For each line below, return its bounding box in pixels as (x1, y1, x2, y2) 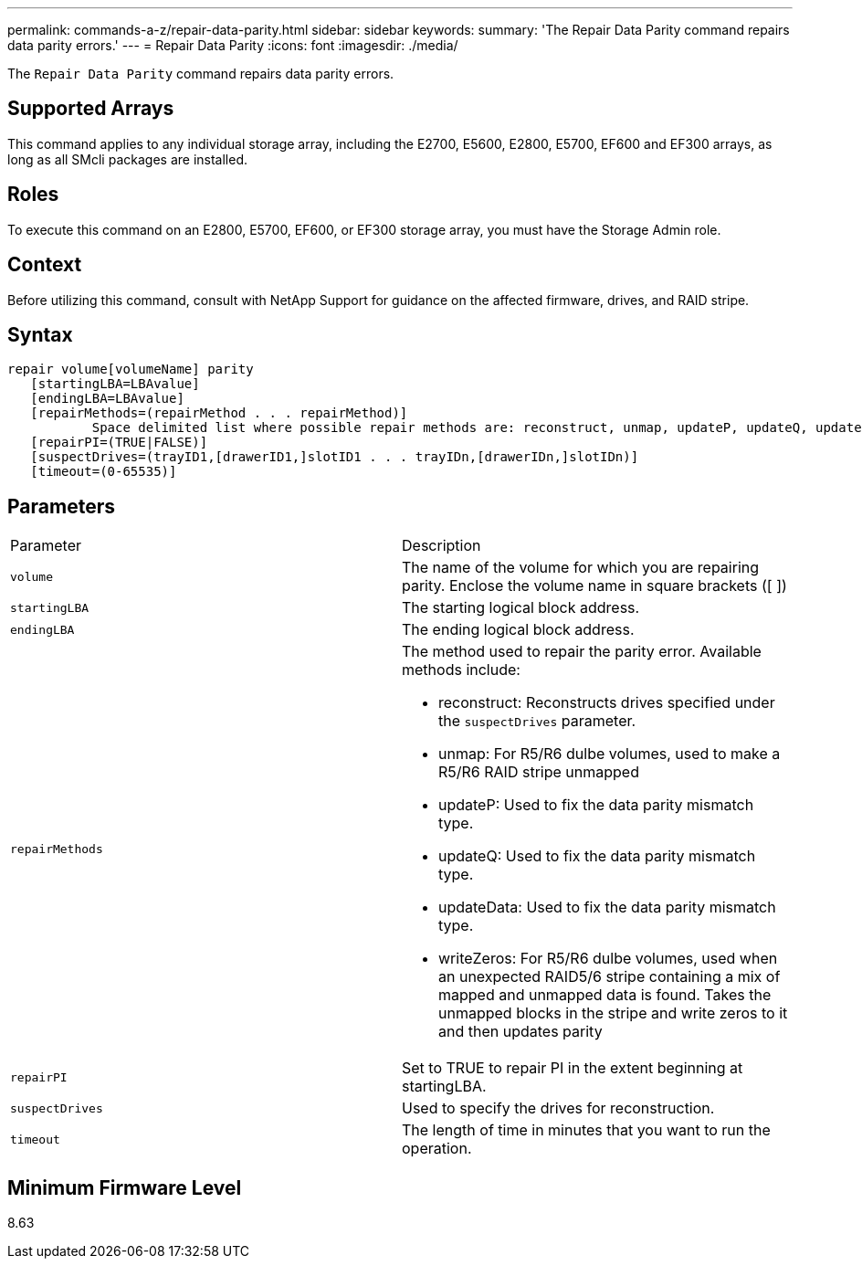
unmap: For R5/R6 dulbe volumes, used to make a (438, 744, 781, 764)
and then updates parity (438, 1022, 603, 1041)
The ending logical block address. (402, 620, 635, 639)
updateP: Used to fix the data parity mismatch (438, 796, 754, 815)
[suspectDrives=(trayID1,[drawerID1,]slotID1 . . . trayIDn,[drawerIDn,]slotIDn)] (30, 449, 639, 465)
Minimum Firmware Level (7, 1176, 242, 1199)
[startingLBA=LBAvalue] (30, 376, 200, 392)
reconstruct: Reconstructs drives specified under (438, 693, 775, 712)
